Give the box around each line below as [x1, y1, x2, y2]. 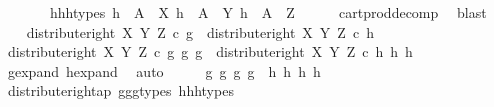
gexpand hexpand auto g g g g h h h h [7, 60, 321, 81]
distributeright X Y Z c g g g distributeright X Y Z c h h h [7, 41, 413, 62]
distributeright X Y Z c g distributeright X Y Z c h [26, 21, 374, 42]
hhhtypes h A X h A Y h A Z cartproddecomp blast [49, 2, 487, 22]
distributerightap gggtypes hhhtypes [7, 80, 234, 101]
